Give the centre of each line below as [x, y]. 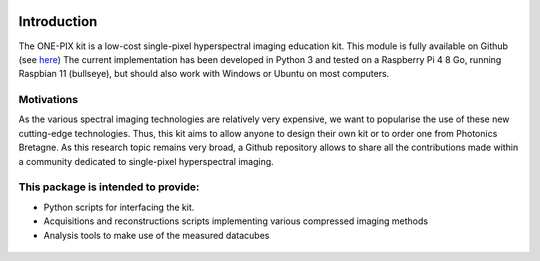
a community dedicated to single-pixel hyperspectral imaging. [146, 161]
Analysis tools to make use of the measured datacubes [156, 235]
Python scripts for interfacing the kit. [119, 207]
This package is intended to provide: [109, 187]
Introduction [58, 21]
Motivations [48, 100]
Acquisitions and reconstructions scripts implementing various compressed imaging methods [236, 221]
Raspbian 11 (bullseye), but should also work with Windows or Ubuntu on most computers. [204, 74]
